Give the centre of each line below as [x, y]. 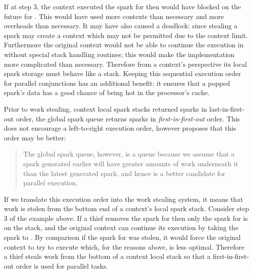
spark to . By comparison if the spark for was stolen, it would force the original [122, 237]
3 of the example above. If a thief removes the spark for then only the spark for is [126, 218]
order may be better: [35, 137]
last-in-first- [227, 108]
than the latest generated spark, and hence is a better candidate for [124, 173]
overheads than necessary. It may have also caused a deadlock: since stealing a [121, 26]
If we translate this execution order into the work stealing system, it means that [124, 199]
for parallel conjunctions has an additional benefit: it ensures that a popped [117, 83]
